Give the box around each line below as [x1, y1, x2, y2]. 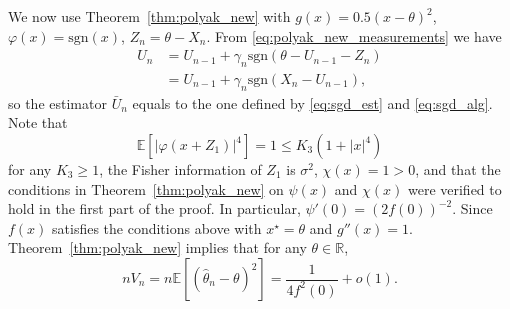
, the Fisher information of [99, 159, 262, 180]
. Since [452, 198, 493, 219]
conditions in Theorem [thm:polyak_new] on [8, 178, 284, 199]
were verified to [407, 178, 502, 199]
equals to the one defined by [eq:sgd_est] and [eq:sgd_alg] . [132, 92, 493, 113]
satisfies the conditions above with [52, 217, 262, 238]
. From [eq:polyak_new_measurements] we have [206, 25, 502, 46]
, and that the [415, 159, 501, 180]
